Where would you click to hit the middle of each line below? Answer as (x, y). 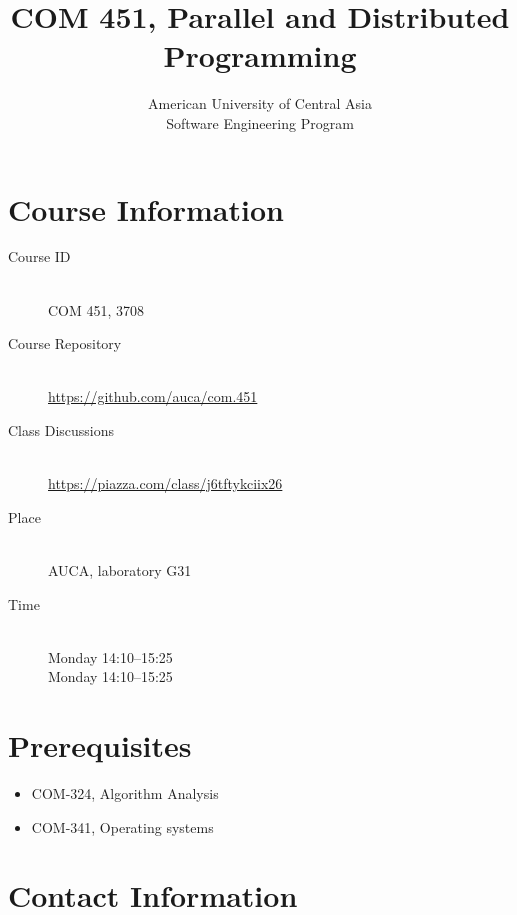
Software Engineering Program (260, 122)
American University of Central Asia (260, 103)
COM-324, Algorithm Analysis (125, 793)
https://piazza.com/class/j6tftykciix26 (165, 483)
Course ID (39, 256)
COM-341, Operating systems (122, 826)
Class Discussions (61, 430)
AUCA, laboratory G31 (120, 569)
